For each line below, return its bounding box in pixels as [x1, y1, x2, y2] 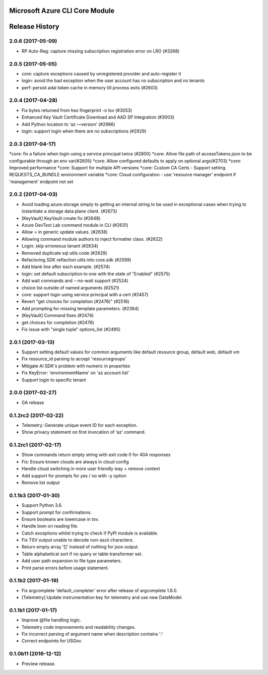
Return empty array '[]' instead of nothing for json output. [21, 544, 139, 550]
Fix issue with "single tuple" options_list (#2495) [21, 326, 121, 332]
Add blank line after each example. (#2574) [21, 264, 110, 270]
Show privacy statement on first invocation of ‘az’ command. [21, 429, 146, 435]
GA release [21, 400, 45, 405]
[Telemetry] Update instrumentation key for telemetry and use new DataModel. [21, 595, 183, 601]
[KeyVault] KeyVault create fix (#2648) [21, 215, 101, 221]
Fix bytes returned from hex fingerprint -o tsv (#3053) [21, 107, 133, 113]
